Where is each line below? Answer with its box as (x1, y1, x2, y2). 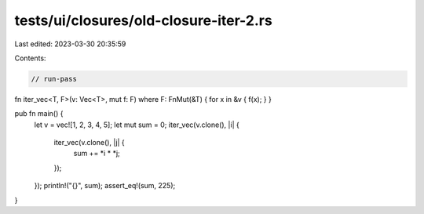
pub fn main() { (14, 109, 64, 118)
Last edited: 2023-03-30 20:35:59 (14, 39, 126, 49)
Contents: (14, 53, 46, 63)
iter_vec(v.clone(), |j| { (53, 138, 125, 147)
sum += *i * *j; (73, 149, 121, 158)
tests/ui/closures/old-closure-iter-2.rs (14, 12, 272, 29)
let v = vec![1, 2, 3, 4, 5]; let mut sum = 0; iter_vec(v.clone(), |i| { (34, 120, 239, 129)
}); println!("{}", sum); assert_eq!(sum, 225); (34, 181, 176, 190)
